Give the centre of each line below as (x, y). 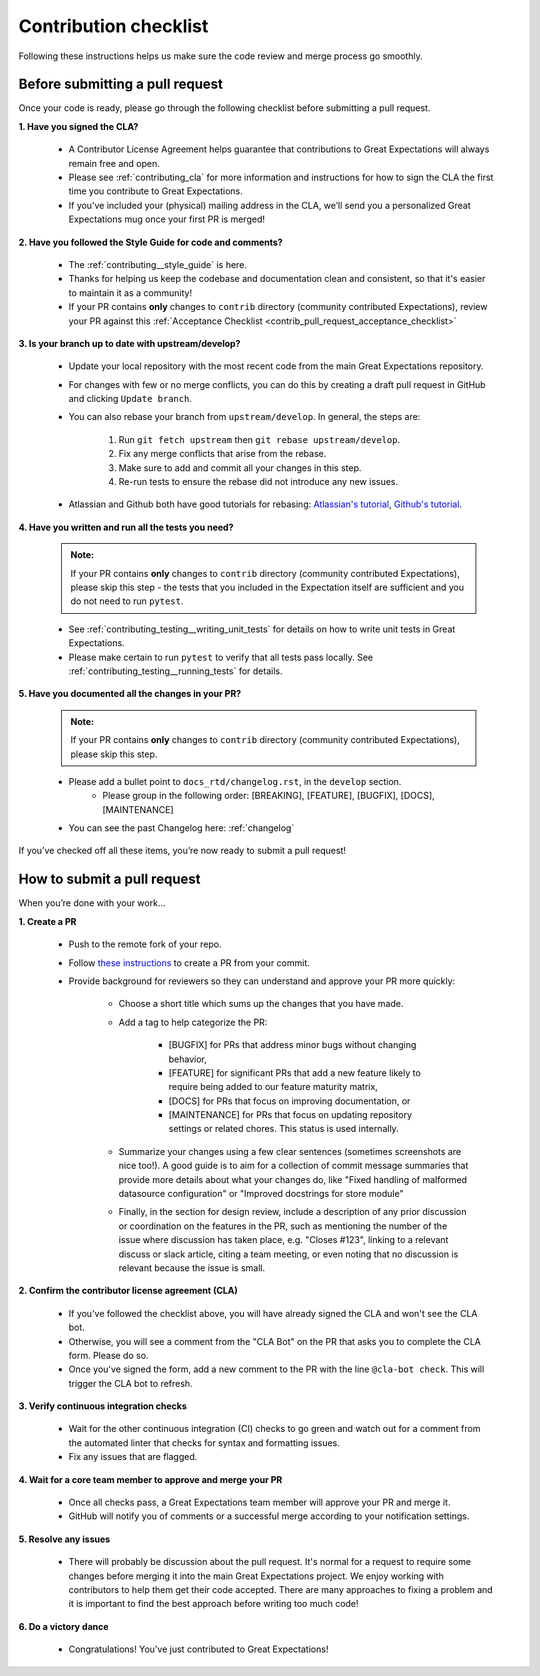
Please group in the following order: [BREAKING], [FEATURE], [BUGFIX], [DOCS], (268, 796)
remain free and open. (114, 163)
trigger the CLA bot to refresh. (131, 1383)
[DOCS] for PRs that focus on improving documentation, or (289, 1101)
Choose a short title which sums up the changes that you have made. (261, 1004)
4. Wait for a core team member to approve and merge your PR (150, 1479)
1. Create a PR (47, 921)
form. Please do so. (108, 1355)
